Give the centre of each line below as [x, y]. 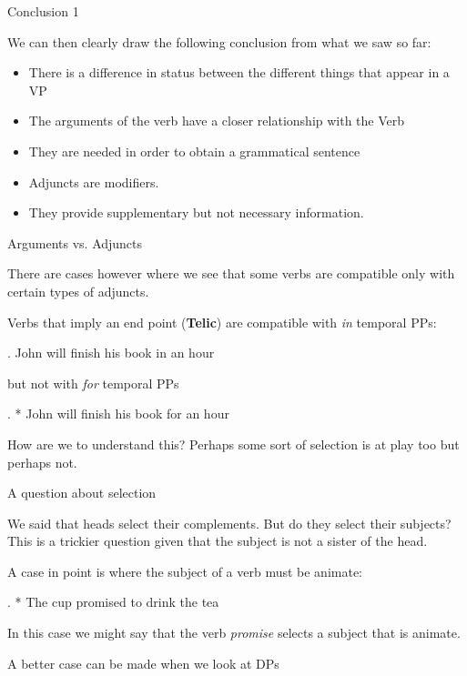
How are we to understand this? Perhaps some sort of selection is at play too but [233, 444]
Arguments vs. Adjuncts [75, 242]
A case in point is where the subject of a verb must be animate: [185, 571]
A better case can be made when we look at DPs [143, 663]
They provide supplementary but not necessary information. [196, 212]
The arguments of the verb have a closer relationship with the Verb [217, 121]
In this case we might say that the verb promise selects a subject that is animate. [234, 633]
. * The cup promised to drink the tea [113, 602]
